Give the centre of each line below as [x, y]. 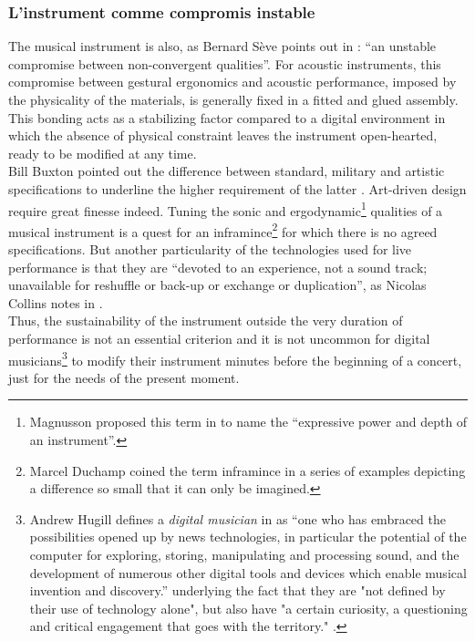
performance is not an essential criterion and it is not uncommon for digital [219, 339]
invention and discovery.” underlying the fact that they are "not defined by [237, 590]
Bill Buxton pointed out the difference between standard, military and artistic [227, 171]
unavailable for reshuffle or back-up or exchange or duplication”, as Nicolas [217, 285]
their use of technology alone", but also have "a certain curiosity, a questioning [248, 608]
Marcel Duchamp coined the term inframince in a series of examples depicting [248, 470]
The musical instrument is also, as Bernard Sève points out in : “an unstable [222, 46]
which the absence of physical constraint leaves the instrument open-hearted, [223, 135]
